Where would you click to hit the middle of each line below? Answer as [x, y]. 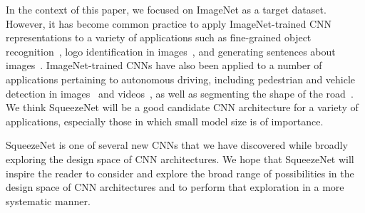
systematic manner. [48, 201]
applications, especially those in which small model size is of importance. [165, 121]
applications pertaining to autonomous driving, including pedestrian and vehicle [181, 79]
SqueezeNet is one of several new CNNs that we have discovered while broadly [177, 145]
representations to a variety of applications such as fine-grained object [159, 37]
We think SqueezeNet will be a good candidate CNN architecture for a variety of [182, 107]
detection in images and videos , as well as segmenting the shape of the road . [180, 93]
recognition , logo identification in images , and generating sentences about [171, 51]
